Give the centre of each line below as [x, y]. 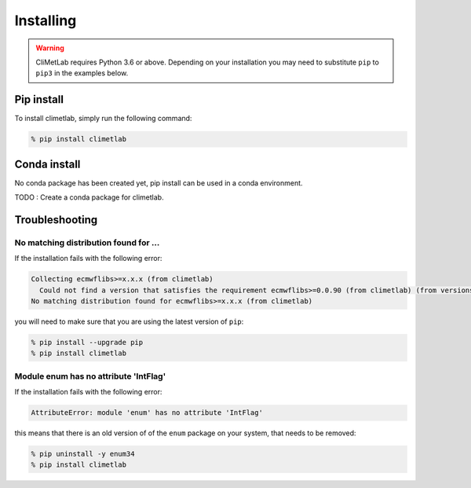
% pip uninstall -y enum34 [83, 454]
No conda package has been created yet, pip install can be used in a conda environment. [159, 183]
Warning [50, 48]
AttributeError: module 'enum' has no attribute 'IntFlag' [147, 413]
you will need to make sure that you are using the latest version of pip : [129, 321]
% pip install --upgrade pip [87, 342]
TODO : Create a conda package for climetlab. [89, 197]
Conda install [47, 164]
